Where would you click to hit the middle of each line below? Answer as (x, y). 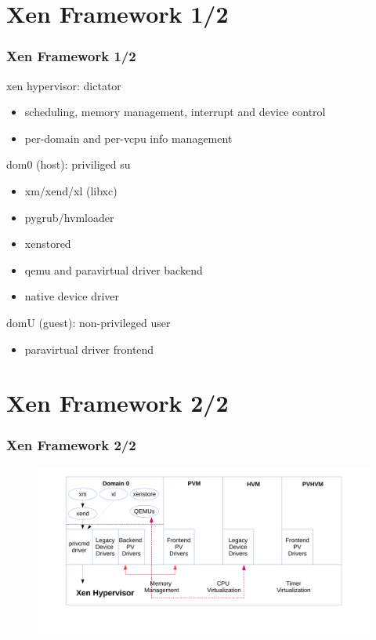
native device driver (72, 296)
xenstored (48, 244)
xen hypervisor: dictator (64, 85)
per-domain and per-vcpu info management (128, 138)
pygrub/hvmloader (69, 217)
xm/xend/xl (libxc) (71, 190)
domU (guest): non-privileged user (89, 322)
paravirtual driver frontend (89, 349)
